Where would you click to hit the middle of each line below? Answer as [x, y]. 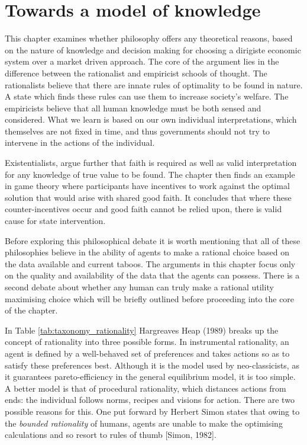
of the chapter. [31, 310]
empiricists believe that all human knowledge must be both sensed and [133, 108]
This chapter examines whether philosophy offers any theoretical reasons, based [149, 38]
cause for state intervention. [55, 221]
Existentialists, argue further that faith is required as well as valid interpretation [151, 163]
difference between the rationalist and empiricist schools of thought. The [136, 73]
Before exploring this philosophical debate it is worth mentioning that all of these [153, 240]
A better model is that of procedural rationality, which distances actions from [146, 388]
